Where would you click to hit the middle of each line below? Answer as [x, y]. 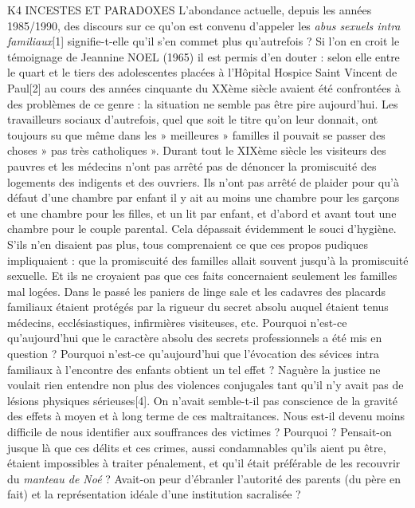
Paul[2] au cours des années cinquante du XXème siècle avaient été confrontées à [204, 87]
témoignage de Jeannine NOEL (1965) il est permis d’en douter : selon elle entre [204, 56]
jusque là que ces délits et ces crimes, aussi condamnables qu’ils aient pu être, [197, 447]
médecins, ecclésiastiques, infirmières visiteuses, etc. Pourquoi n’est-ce [177, 322]
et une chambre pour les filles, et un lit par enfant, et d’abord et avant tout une [202, 213]
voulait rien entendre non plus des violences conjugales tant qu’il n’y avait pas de [206, 385]
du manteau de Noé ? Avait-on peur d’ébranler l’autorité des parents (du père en [204, 478]
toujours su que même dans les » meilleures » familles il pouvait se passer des [196, 134]
